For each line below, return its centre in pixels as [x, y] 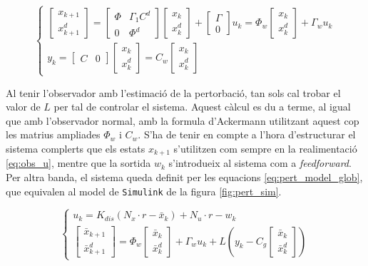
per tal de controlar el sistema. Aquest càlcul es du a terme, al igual [202, 107]
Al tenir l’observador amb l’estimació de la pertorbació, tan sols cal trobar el [173, 92]
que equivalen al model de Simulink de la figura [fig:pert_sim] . [144, 191]
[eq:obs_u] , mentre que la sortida [78, 163]
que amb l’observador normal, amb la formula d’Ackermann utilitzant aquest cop [183, 120]
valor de [23, 107]
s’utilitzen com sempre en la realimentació [265, 148]
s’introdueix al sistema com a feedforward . [260, 163]
